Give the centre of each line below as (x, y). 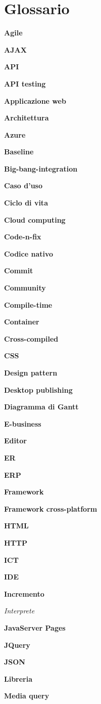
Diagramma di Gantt (41, 407)
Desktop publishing (38, 389)
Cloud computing (35, 219)
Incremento (24, 593)
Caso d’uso (23, 185)
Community (25, 288)
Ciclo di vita (26, 203)
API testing (25, 83)
